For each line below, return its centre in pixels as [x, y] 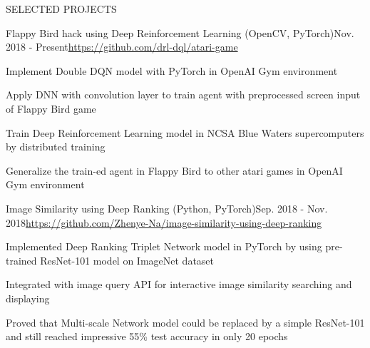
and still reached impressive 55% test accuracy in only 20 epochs [147, 336]
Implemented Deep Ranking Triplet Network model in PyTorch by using [164, 246]
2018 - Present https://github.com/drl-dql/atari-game [122, 47]
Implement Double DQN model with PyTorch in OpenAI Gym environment [172, 70]
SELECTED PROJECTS [61, 9]
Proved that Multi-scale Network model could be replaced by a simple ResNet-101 [185, 322]
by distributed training [56, 147]
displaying [28, 298]
